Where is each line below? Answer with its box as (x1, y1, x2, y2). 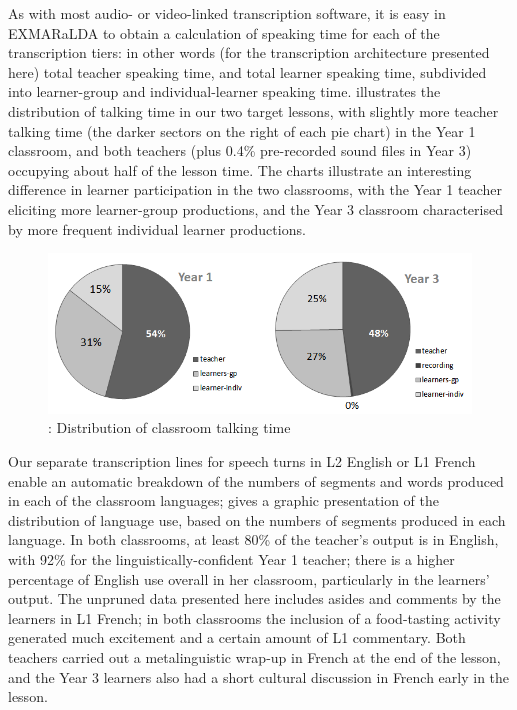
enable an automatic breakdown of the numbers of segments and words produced (8, 470, 504, 491)
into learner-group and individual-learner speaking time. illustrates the (8, 81, 441, 102)
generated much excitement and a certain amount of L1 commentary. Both (8, 627, 466, 648)
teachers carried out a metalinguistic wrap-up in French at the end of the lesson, (8, 646, 501, 667)
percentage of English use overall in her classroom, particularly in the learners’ (8, 568, 490, 589)
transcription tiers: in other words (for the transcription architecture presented (8, 42, 490, 63)
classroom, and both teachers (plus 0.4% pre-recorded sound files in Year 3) (8, 140, 472, 161)
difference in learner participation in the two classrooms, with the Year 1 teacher (8, 179, 502, 200)
